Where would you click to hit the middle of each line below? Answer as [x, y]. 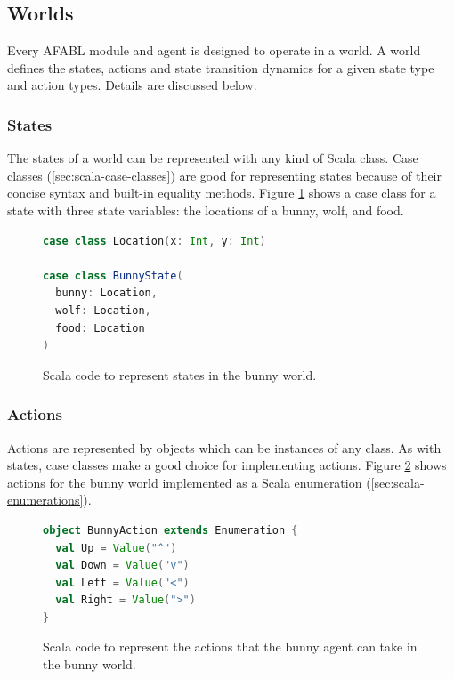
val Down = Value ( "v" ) [122, 566]
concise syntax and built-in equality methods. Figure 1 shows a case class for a [222, 193]
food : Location [100, 328]
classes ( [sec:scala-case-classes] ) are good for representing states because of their [224, 175]
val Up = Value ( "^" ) [116, 548]
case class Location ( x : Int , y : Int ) [154, 241]
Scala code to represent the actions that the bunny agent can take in [230, 647]
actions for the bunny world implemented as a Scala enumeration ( [189, 482]
